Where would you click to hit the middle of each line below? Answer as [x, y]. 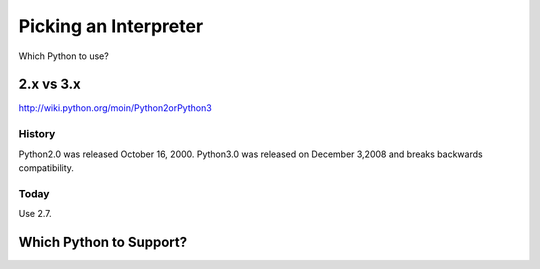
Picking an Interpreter [111, 26]
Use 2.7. [35, 214]
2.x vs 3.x [50, 84]
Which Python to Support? [103, 241]
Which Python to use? [63, 56]
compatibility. [46, 167]
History [37, 134]
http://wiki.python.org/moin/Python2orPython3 [115, 108]
